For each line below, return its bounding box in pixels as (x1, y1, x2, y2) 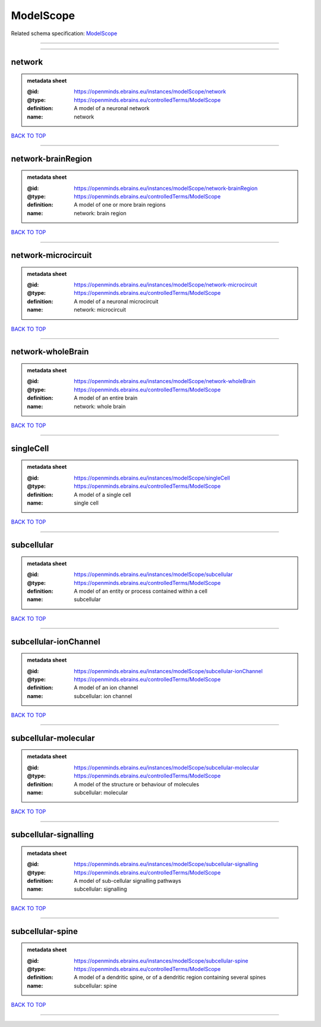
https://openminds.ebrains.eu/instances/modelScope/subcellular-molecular (74, 764, 260, 771)
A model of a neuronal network (74, 105, 150, 112)
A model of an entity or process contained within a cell (74, 587, 208, 595)
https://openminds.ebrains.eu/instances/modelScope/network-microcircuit (74, 281, 257, 288)
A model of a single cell (74, 491, 131, 498)
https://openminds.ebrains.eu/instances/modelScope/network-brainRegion (74, 185, 258, 192)
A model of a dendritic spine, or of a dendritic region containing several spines (74, 974, 266, 981)
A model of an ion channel (74, 684, 139, 691)
